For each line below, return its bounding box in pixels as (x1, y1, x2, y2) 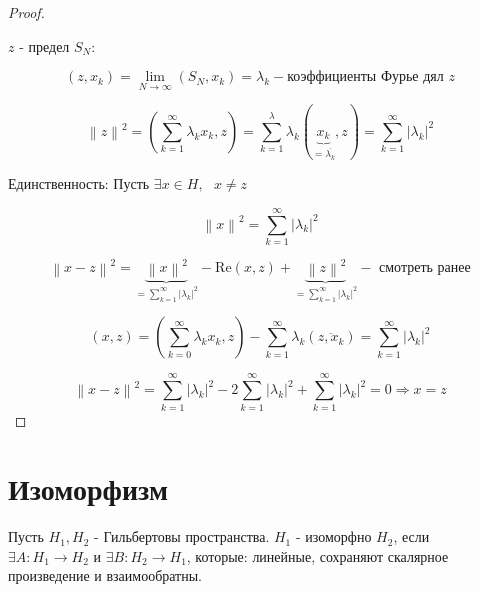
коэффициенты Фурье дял (287, 70, 444, 85)
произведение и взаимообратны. (8, 565, 203, 586)
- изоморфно (295, 526, 372, 547)
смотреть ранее (379, 261, 471, 276)
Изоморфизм (8, 468, 169, 509)
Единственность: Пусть (8, 173, 150, 194)
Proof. (8, 2, 45, 22)
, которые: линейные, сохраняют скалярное (186, 545, 449, 566)
